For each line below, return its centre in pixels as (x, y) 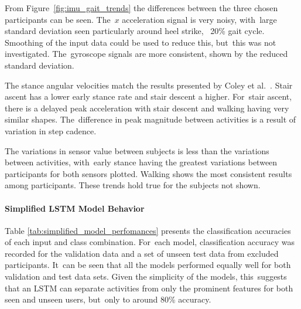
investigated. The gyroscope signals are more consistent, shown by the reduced (146, 54)
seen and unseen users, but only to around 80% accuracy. (108, 299)
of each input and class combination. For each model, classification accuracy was (150, 242)
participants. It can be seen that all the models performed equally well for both (148, 265)
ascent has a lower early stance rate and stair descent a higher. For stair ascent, (148, 96)
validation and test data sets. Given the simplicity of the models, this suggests (146, 276)
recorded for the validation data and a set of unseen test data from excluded (142, 253)
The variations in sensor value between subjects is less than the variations (137, 150)
